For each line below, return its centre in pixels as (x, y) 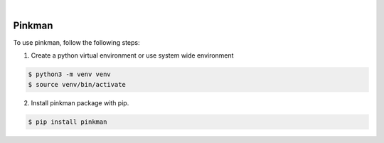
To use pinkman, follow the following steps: (76, 42)
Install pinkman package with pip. (80, 102)
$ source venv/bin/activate (77, 84)
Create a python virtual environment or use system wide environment (132, 55)
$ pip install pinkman (68, 122)
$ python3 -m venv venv (70, 74)
